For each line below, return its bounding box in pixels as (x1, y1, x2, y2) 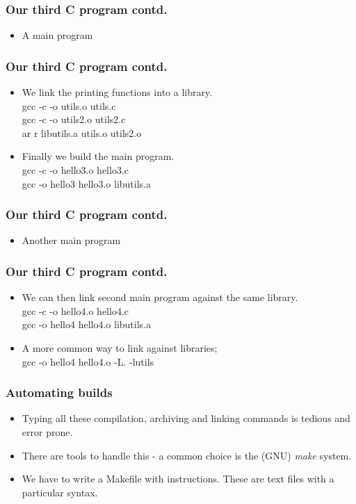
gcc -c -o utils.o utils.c (22, 98, 116, 113)
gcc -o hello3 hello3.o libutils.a (22, 176, 151, 190)
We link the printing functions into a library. (22, 85, 213, 99)
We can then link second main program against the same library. (22, 290, 298, 304)
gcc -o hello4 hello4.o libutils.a (22, 317, 151, 332)
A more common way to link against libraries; (22, 341, 218, 355)
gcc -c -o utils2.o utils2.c (22, 112, 126, 127)
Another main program (22, 233, 121, 247)
